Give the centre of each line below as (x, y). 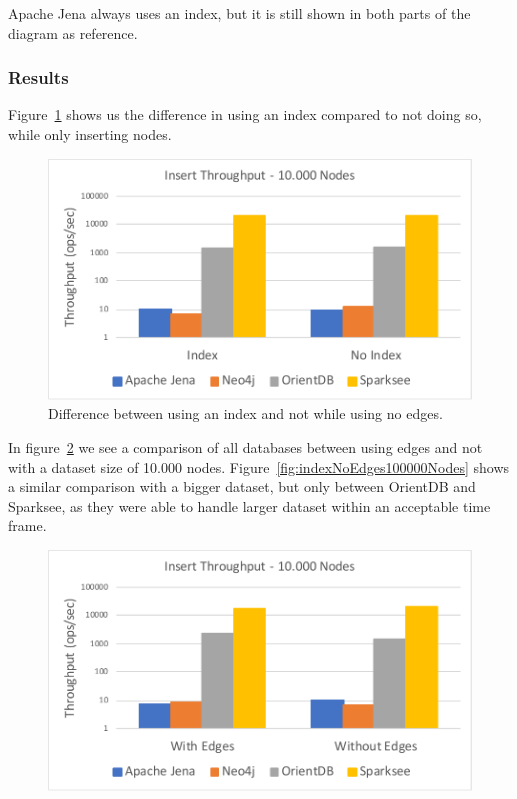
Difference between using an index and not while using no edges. (245, 413)
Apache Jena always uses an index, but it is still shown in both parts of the (239, 13)
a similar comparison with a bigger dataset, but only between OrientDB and (242, 486)
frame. (27, 525)
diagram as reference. (73, 32)
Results (38, 77)
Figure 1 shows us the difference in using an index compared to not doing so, (245, 114)
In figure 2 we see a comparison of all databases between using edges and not (245, 446)
